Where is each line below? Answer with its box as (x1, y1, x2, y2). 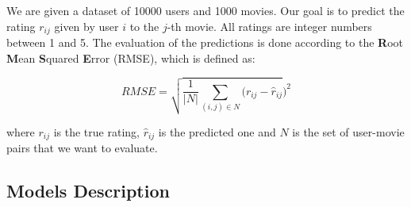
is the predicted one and (158, 123, 276, 140)
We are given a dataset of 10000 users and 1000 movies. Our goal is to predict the (6, 2, 405, 18)
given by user (54, 17, 119, 34)
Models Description (6, 178, 170, 203)
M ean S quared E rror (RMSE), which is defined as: (6, 49, 255, 66)
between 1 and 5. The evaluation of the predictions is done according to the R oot (6, 34, 403, 51)
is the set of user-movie (292, 123, 405, 140)
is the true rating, (53, 123, 140, 140)
